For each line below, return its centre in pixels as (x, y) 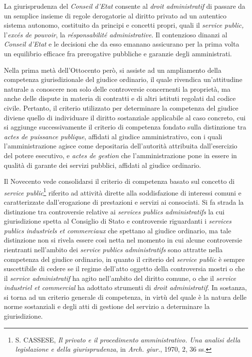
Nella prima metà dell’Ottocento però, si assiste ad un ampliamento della (113, 70)
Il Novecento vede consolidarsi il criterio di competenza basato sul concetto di (119, 181)
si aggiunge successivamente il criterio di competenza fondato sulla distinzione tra (125, 127)
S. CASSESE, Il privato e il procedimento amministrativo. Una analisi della (128, 339)
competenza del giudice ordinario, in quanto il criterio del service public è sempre (124, 259)
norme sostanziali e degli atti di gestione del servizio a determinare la (107, 306)
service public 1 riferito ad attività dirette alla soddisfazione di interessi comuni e (123, 192)
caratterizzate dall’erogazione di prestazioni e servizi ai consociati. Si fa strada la (124, 202)
